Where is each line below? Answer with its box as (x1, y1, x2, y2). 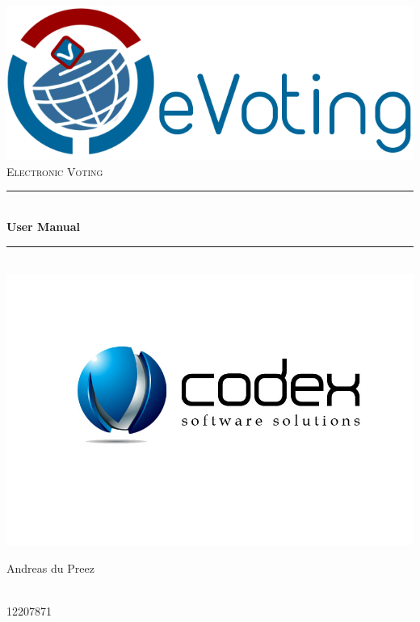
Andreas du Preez (6, 559, 94, 576)
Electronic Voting (6, 162, 103, 179)
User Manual (6, 217, 80, 234)
